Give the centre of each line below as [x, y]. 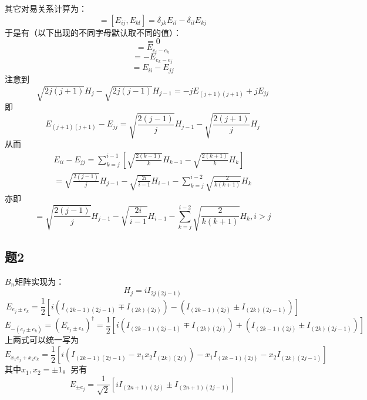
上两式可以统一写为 [42, 340]
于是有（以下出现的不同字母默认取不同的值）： [93, 32]
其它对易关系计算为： [46, 8]
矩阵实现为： [40, 281]
